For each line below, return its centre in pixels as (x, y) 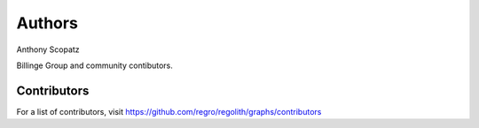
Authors (47, 23)
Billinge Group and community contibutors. (94, 65)
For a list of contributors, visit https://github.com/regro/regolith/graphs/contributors (169, 111)
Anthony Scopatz (48, 49)
